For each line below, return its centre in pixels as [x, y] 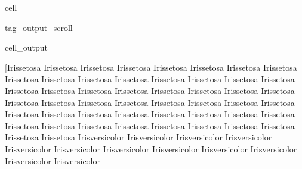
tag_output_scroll [39, 27]
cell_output [26, 47]
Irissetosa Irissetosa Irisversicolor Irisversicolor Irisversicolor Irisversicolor [138, 137]
